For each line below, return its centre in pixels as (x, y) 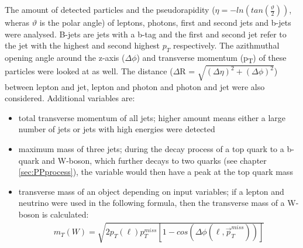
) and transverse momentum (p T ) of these (211, 58)
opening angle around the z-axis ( (65, 57)
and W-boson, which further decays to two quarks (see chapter (154, 160)
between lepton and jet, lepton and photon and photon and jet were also (135, 86)
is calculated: (65, 214)
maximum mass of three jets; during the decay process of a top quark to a (151, 149)
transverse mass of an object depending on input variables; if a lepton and (151, 191)
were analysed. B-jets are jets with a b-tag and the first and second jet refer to (146, 34)
